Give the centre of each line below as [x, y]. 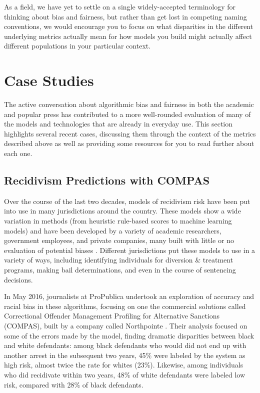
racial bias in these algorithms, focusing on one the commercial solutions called [125, 306]
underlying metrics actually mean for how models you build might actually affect [128, 36]
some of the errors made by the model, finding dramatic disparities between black [129, 335]
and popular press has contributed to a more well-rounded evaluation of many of [127, 114]
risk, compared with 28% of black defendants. [74, 384]
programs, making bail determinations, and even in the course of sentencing [120, 270]
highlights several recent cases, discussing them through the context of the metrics [130, 133]
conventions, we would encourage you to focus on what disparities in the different [129, 26]
